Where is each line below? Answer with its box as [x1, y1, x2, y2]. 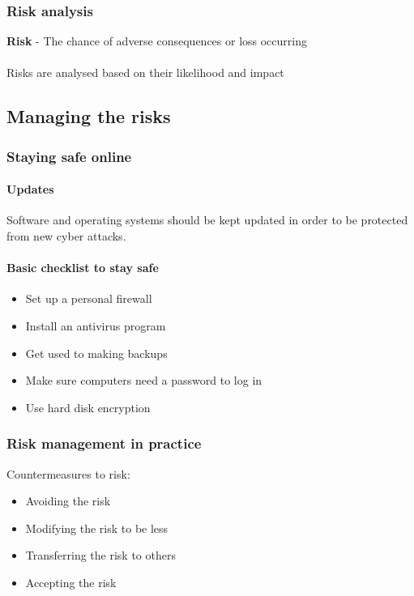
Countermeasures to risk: [6, 465, 130, 482]
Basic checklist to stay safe [6, 259, 159, 276]
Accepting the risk [25, 573, 117, 590]
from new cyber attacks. [6, 228, 126, 245]
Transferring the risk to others [25, 547, 176, 564]
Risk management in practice [6, 433, 202, 453]
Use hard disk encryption [25, 398, 151, 415]
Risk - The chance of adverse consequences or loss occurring [6, 32, 307, 49]
